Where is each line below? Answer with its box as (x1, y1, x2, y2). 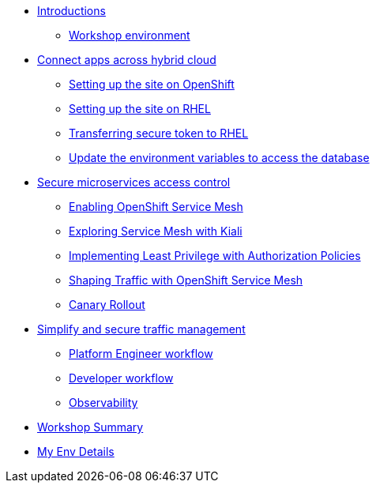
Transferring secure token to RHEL (69, 126, 249, 140)
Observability (69, 396, 138, 409)
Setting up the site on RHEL (69, 102, 211, 115)
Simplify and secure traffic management (37, 322, 246, 336)
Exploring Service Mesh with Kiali (69, 224, 243, 238)
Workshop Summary (37, 420, 144, 434)
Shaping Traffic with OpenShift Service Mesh (69, 273, 303, 287)
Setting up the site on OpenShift (69, 77, 235, 91)
